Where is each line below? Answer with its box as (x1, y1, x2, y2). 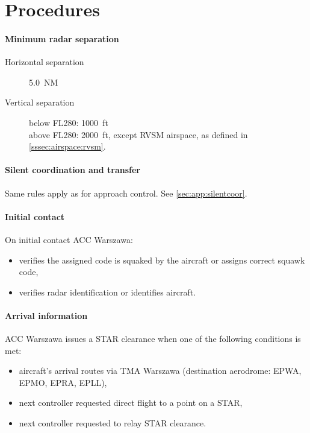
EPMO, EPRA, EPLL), (19, 376, 107, 388)
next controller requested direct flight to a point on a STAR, (19, 396, 243, 409)
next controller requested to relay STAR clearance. (19, 417, 206, 429)
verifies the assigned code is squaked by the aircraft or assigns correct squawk (19, 253, 305, 266)
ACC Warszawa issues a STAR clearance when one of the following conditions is (5, 332, 301, 345)
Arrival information (5, 309, 88, 321)
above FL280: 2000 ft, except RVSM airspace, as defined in (29, 128, 248, 141)
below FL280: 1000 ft (29, 116, 108, 128)
